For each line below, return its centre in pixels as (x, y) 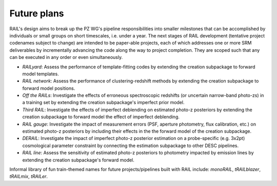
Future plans (37, 13)
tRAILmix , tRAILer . (29, 176)
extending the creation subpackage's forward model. (78, 160)
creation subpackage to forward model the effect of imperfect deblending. (101, 117)
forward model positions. (49, 88)
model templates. (41, 74)
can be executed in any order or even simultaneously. (66, 57)
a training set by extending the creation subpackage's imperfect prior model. (103, 102)
